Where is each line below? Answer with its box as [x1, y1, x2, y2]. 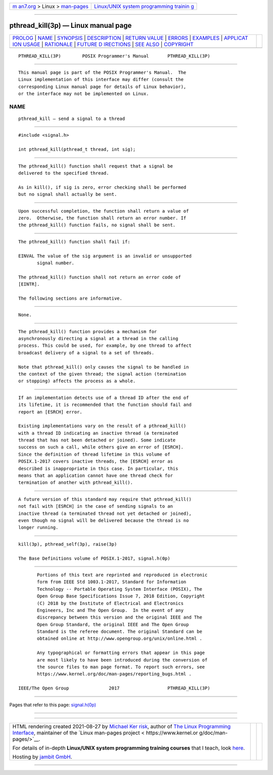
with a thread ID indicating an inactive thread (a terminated [18, 430, 178, 436]
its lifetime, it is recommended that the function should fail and [18, 402, 192, 407]
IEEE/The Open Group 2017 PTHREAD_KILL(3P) [18, 685, 210, 691]
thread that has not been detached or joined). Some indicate [18, 437, 176, 443]
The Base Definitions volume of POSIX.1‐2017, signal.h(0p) [18, 555, 170, 561]
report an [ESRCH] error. [18, 409, 83, 415]
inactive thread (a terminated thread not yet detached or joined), [18, 510, 192, 516]
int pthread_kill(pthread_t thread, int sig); [18, 147, 136, 152]
